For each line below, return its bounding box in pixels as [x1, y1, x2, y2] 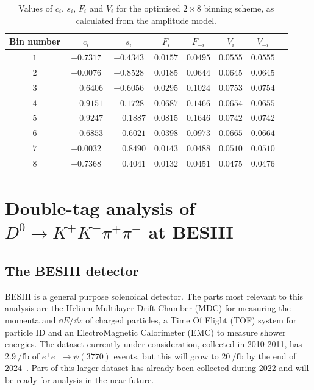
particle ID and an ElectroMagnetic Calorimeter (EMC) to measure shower [5, 325, 286, 338]
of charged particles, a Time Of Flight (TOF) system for [85, 313, 297, 326]
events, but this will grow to [113, 349, 219, 362]
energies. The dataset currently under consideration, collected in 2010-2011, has [5, 338, 302, 350]
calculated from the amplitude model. [76, 13, 216, 26]
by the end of [246, 349, 296, 362]
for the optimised [116, 2, 180, 14]
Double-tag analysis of [5, 195, 196, 220]
